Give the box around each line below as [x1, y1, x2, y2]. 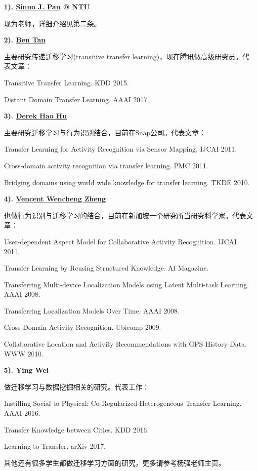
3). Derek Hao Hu [4, 111, 67, 121]
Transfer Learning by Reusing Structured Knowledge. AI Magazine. [4, 263, 209, 273]
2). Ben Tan [4, 35, 45, 45]
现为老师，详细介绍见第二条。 [4, 18, 101, 28]
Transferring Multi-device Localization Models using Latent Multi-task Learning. [4, 279, 249, 289]
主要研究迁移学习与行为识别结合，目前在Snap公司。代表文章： [4, 127, 206, 137]
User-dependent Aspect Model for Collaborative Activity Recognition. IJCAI [4, 236, 237, 246]
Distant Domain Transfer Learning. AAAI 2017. [4, 94, 149, 104]
